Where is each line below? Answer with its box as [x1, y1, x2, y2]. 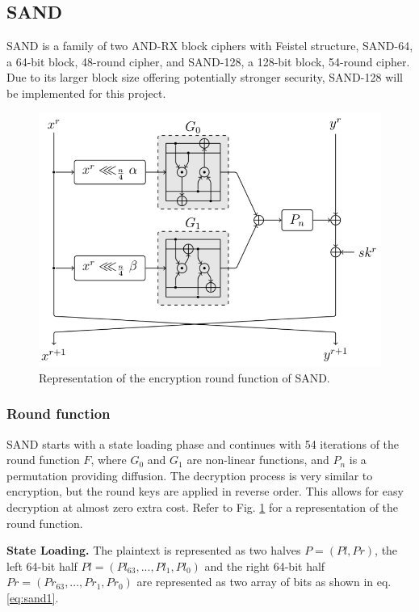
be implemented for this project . [6, 84, 166, 101]
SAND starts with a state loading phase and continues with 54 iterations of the [6, 435, 400, 452]
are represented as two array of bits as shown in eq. [136, 573, 392, 590]
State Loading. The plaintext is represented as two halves [6, 542, 301, 559]
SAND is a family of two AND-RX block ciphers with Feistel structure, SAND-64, [6, 37, 413, 54]
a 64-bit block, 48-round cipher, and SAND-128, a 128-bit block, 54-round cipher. [6, 53, 410, 70]
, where [90, 451, 127, 468]
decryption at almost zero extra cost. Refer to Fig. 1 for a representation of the [6, 498, 399, 515]
